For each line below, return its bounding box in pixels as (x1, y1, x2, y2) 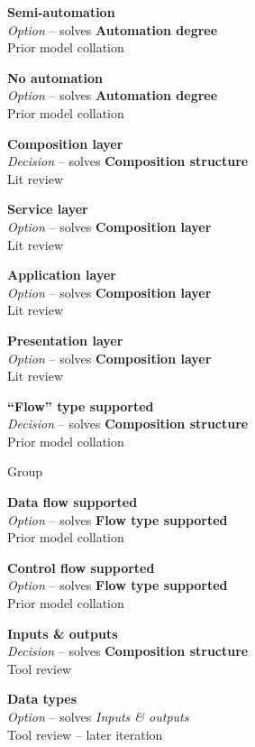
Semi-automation (7, 3, 115, 21)
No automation (7, 68, 104, 87)
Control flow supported (7, 558, 155, 576)
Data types (7, 689, 77, 708)
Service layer (7, 199, 88, 218)
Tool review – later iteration (7, 724, 163, 743)
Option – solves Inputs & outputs (7, 707, 189, 725)
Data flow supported (7, 493, 138, 512)
